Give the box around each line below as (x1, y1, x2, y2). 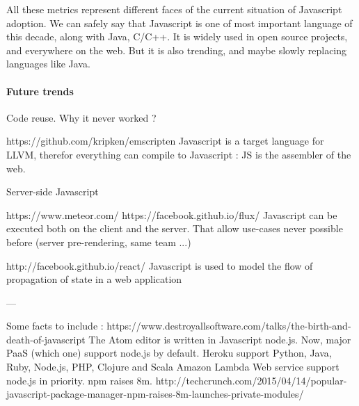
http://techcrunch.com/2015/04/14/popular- (155, 373, 347, 387)
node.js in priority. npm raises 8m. (6, 373, 152, 387)
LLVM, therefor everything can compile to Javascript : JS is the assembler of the (6, 147, 351, 161)
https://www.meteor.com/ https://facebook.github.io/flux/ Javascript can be (6, 207, 337, 222)
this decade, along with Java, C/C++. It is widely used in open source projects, (6, 29, 348, 44)
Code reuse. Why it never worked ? (6, 110, 157, 124)
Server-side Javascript (6, 184, 99, 199)
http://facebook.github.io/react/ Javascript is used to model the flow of (6, 258, 313, 273)
